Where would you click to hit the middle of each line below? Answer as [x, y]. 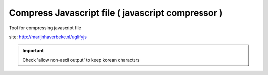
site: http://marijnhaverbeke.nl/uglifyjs [48, 37]
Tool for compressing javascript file [45, 28]
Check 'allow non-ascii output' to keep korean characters [81, 60]
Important [33, 51]
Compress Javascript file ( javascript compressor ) [116, 13]
